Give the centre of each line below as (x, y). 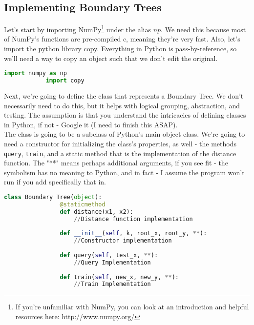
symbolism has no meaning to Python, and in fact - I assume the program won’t (124, 172)
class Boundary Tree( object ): (53, 197)
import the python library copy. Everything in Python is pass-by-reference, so (120, 49)
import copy (65, 81)
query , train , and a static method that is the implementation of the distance (120, 153)
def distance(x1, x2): (96, 212)
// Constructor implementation (123, 241)
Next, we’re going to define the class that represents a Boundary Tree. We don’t (124, 95)
